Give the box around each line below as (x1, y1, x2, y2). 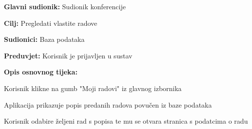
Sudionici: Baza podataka (4, 34, 85, 44)
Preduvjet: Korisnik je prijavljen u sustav (4, 50, 133, 60)
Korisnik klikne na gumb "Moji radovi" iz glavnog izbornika (4, 83, 182, 93)
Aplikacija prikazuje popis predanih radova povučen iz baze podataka (4, 99, 212, 110)
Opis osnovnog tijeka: (4, 67, 78, 77)
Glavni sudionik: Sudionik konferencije (4, 1, 126, 11)
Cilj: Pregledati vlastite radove (4, 18, 97, 28)
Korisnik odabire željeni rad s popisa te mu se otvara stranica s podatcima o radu (4, 116, 248, 126)
